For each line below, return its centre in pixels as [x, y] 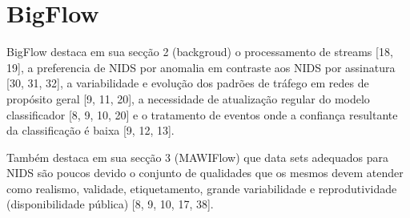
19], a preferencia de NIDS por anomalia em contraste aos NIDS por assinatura [201, 67]
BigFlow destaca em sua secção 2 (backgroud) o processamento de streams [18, [200, 52]
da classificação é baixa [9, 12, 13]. [90, 130]
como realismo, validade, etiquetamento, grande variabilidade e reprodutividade [202, 188]
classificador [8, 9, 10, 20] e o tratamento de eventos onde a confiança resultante [202, 114]
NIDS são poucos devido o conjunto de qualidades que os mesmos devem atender [205, 173]
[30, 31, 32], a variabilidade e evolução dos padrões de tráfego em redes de [188, 83]
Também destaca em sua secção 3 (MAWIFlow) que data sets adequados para [198, 157]
